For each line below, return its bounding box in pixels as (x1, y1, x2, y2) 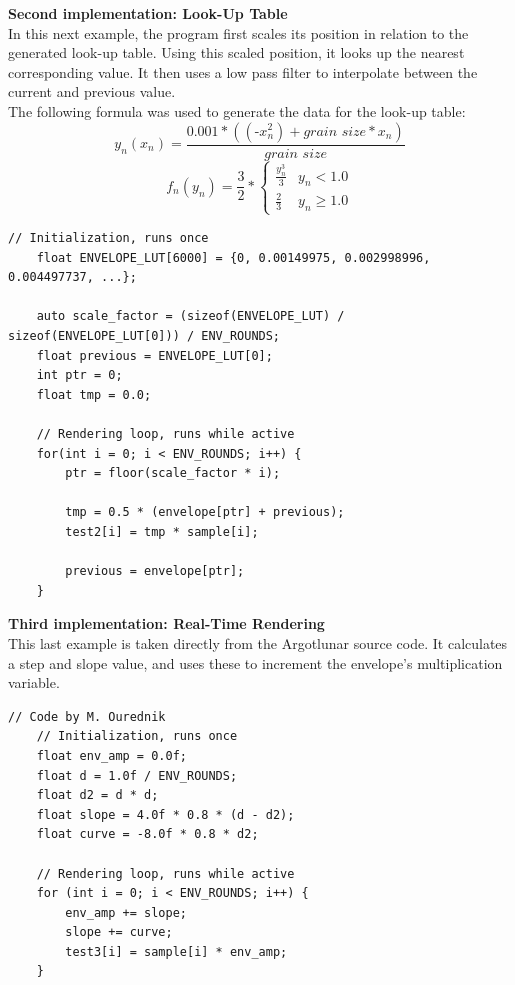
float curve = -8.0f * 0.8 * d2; (36, 827, 259, 842)
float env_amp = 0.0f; (36, 748, 187, 763)
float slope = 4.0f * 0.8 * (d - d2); (36, 807, 295, 822)
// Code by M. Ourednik (8, 709, 166, 724)
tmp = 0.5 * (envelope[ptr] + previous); (65, 505, 345, 520)
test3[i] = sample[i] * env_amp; (65, 944, 288, 959)
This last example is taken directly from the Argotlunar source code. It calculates (8, 632, 508, 653)
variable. (8, 672, 60, 693)
